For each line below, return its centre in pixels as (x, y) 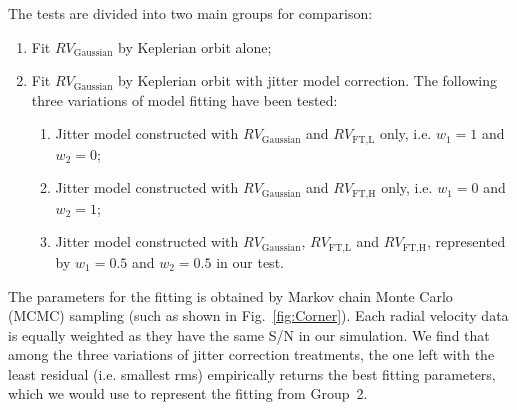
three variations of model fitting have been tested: (184, 99)
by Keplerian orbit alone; (195, 46)
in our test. (250, 261)
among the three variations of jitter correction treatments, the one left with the (251, 354)
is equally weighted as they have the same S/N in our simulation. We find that (249, 334)
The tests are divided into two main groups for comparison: (190, 13)
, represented (466, 241)
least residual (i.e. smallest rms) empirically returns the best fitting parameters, (252, 373)
